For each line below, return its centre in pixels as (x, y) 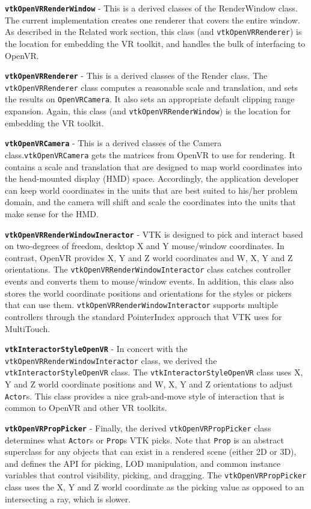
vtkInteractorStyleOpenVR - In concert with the (96, 349)
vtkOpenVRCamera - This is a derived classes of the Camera (113, 143)
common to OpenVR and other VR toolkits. (86, 408)
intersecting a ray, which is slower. (68, 498)
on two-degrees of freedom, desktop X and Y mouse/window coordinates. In (145, 246)
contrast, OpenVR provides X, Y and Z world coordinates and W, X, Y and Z (149, 257)
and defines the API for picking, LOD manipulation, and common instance (143, 463)
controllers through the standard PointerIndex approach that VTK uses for (143, 316)
